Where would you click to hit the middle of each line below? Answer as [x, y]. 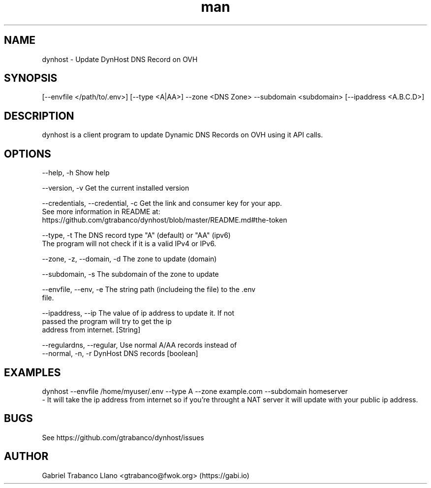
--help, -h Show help [76, 173]
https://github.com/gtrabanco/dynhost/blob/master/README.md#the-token [165, 220]
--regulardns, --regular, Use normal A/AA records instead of [139, 345]
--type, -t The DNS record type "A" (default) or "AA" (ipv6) [136, 235]
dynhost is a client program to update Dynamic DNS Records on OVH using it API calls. [183, 135]
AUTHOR [26, 456]
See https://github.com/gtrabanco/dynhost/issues [123, 437]
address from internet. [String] [91, 330]
